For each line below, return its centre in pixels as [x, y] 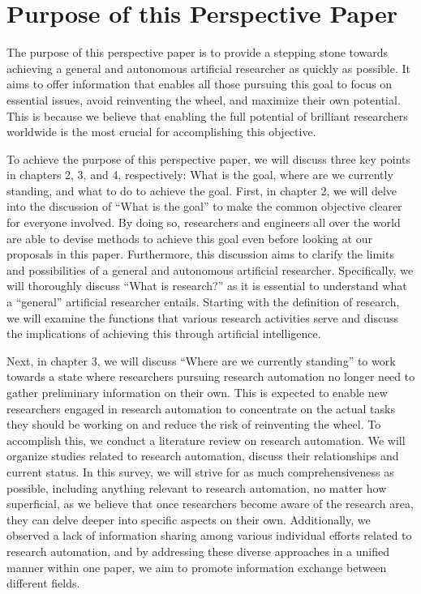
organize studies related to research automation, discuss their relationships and [203, 456]
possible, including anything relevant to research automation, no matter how [197, 487]
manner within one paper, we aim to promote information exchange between [197, 567]
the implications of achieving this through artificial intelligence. [164, 333]
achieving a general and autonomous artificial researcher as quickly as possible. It [209, 68]
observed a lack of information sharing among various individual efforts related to [209, 535]
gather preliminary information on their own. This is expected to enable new [197, 392]
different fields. [43, 583]
